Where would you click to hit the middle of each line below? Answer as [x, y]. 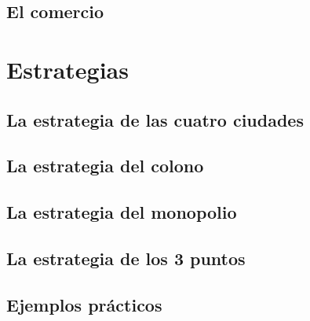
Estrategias [67, 69]
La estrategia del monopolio [122, 212]
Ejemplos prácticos [84, 304]
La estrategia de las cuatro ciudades [155, 119]
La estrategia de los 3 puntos [126, 258]
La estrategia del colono [105, 166]
